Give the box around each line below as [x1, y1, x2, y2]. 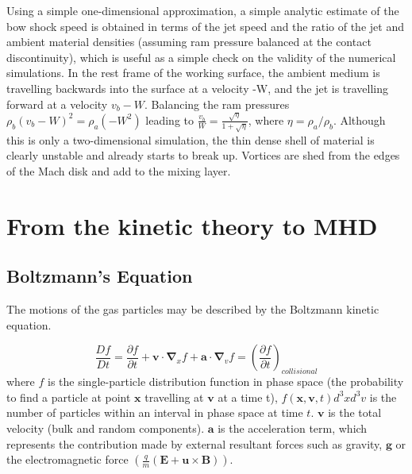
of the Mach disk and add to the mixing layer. [6, 163, 231, 179]
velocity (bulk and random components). [6, 419, 205, 436]
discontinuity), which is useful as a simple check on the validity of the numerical [6, 48, 396, 65]
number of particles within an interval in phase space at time [6, 404, 303, 421]
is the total [328, 404, 382, 421]
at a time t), [218, 388, 278, 405]
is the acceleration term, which [218, 419, 368, 436]
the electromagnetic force [6, 451, 129, 468]
